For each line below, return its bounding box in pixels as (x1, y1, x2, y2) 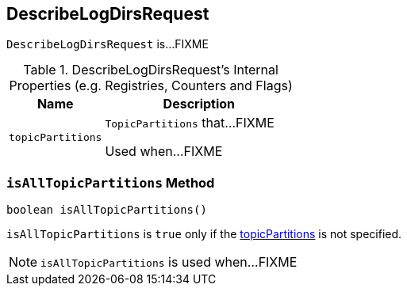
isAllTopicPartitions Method (6, 174, 215, 191)
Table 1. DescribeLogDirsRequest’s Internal (23, 62, 278, 78)
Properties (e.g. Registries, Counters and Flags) (9, 78, 293, 94)
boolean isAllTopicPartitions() (6, 203, 207, 217)
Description (163, 96, 236, 112)
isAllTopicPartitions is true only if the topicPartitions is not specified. (6, 227, 402, 241)
